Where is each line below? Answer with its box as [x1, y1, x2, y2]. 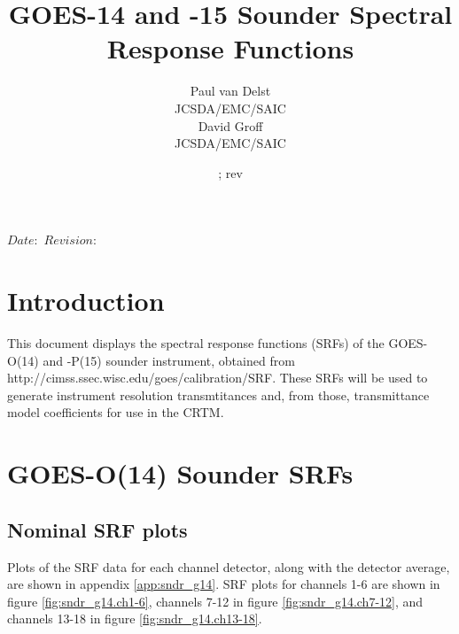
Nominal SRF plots [7, 515, 188, 543]
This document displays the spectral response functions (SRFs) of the [7, 334, 385, 352]
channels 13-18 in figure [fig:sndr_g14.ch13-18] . [7, 609, 262, 628]
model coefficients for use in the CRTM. [7, 403, 224, 421]
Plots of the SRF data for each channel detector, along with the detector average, [7, 557, 450, 576]
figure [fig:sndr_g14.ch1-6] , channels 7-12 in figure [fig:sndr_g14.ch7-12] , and [7, 591, 424, 610]
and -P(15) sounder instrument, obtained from [43, 351, 295, 369]
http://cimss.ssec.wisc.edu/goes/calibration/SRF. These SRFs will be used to [7, 368, 428, 387]
